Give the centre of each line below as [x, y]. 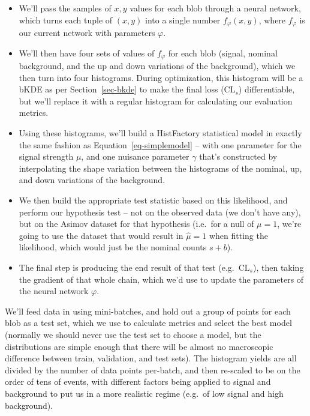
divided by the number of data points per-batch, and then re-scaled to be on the [153, 369]
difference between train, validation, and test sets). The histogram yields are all [151, 358]
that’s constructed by [238, 156]
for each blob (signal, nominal [223, 53]
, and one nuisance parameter [135, 156]
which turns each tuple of [66, 20]
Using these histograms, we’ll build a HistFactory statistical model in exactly [160, 133]
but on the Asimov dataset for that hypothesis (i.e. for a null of [136, 224]
